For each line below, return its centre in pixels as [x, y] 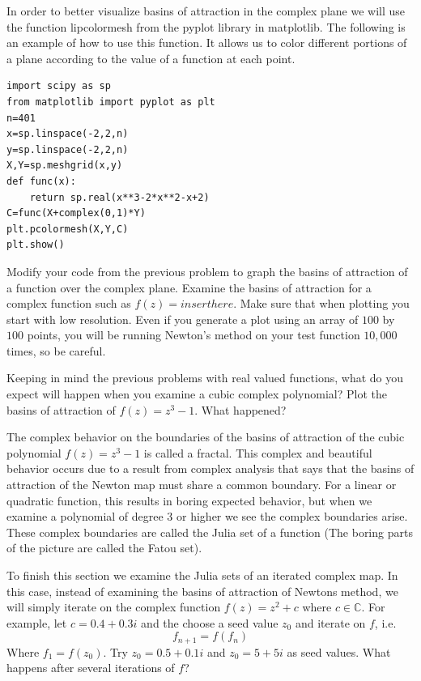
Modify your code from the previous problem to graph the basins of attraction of [207, 271]
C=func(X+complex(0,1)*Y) [76, 213]
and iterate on [330, 622]
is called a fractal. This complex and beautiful [258, 452]
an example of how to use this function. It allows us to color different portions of [207, 43]
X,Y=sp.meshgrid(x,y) [65, 166]
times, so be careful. [56, 350]
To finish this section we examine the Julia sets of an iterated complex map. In [202, 575]
